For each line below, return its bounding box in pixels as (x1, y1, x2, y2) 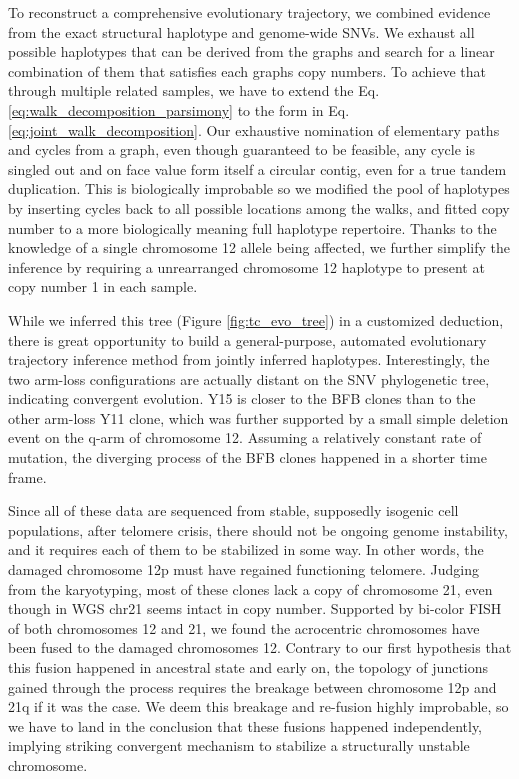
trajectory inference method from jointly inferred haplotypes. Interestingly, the (8, 349, 490, 370)
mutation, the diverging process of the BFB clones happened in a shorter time (8, 447, 487, 468)
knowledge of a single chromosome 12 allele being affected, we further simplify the (8, 237, 510, 258)
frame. (8, 466, 47, 487)
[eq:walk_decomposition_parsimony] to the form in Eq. (8, 99, 350, 120)
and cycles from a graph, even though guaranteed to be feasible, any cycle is (8, 139, 475, 160)
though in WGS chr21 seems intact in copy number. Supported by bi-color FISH (8, 598, 502, 619)
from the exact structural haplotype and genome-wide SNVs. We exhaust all (8, 21, 475, 42)
